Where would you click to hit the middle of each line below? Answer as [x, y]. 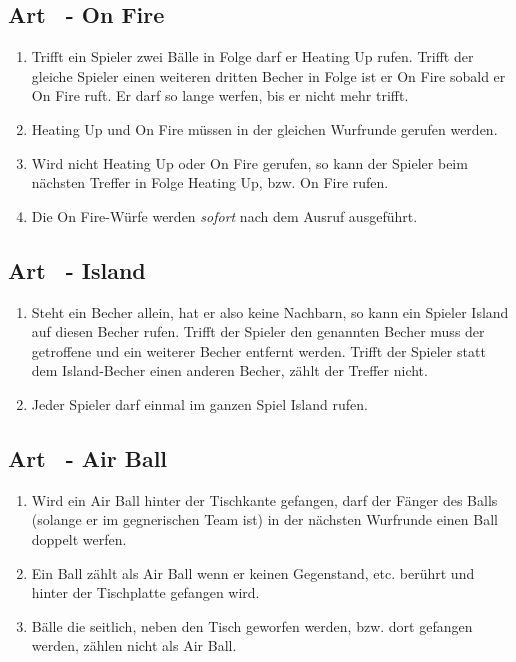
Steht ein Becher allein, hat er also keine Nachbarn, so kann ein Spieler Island [270, 311]
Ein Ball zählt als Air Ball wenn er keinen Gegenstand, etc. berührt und [253, 572]
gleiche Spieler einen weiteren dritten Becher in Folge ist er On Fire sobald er [268, 75]
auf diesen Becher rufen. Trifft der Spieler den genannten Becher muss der [258, 331]
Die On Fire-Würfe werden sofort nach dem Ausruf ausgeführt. [224, 215]
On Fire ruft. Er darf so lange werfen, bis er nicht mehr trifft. [220, 95]
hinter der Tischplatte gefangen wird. [145, 592]
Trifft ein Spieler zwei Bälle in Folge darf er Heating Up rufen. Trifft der [252, 56]
